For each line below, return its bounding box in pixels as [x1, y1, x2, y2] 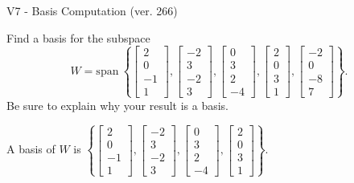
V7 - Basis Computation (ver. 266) [6, 2, 178, 18]
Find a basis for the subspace [6, 29, 150, 46]
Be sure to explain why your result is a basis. [6, 96, 229, 113]
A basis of [6, 140, 56, 157]
